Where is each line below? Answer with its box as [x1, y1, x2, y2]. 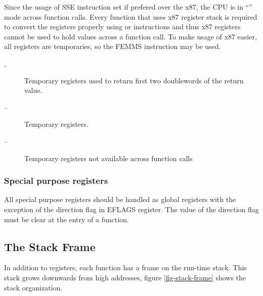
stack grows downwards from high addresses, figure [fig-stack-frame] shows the [4, 272, 246, 282]
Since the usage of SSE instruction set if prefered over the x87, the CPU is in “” [4, 2, 252, 12]
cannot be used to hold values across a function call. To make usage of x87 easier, [4, 31, 257, 41]
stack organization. [4, 282, 63, 292]
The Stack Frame [4, 238, 96, 254]
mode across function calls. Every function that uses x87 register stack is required [4, 11, 257, 22]
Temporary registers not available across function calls [24, 153, 193, 163]
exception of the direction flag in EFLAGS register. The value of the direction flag [4, 204, 259, 214]
